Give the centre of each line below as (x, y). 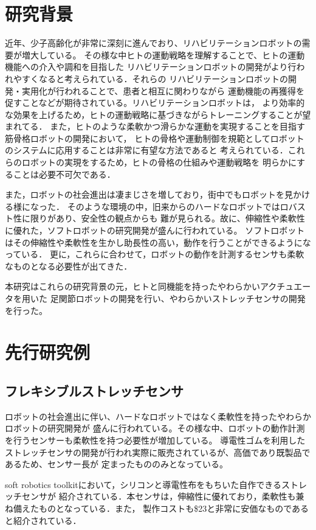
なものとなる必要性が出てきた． (69, 266)
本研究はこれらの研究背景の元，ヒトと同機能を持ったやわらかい (132, 286)
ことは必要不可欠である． (64, 174)
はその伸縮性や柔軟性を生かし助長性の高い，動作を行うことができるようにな (158, 242)
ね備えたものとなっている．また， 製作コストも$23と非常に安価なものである (157, 508)
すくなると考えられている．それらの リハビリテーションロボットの (155, 78)
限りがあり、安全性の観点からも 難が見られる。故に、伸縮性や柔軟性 (167, 218)
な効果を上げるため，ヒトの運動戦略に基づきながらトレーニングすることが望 (158, 114)
